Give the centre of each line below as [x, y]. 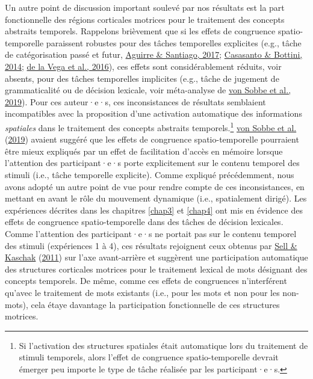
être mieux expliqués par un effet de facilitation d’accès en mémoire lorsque [144, 151]
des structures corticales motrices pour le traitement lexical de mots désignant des [156, 269]
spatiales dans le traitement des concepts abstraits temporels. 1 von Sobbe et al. [151, 126]
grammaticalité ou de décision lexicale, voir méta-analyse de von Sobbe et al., [148, 90]
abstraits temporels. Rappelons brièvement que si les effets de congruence [140, 31]
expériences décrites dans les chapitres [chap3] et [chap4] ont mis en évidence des [154, 210]
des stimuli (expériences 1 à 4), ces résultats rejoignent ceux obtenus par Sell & [151, 245]
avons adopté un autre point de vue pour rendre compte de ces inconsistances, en [155, 186]
